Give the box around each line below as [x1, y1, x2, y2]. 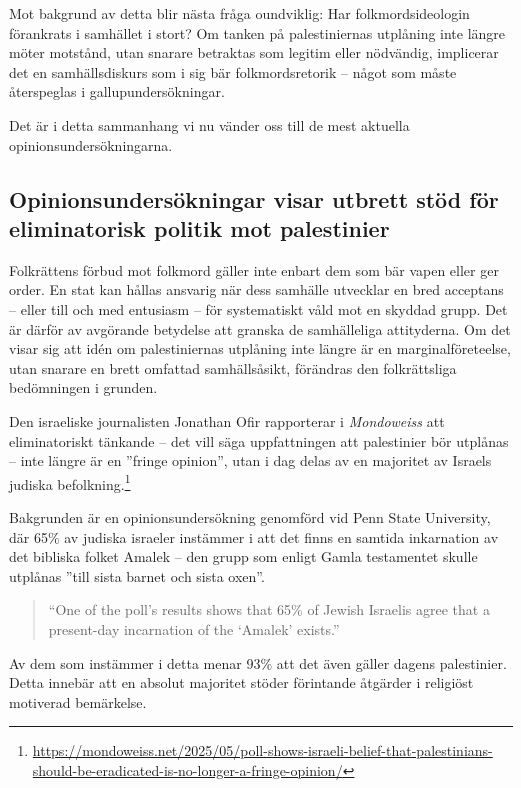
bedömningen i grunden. [9, 377, 158, 398]
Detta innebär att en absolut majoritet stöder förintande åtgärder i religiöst [9, 672, 474, 693]
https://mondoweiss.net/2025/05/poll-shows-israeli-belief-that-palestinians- [32, 740, 493, 761]
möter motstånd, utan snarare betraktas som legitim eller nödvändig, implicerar [9, 42, 499, 63]
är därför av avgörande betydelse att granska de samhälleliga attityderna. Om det [9, 318, 511, 339]
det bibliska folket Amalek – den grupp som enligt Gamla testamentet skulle [9, 546, 478, 567]
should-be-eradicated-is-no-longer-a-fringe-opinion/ [32, 759, 343, 780]
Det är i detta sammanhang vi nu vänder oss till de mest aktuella [9, 114, 410, 135]
